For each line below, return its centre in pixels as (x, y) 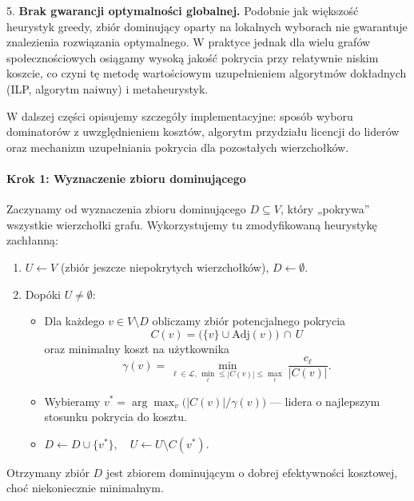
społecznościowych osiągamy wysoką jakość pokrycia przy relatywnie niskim (193, 57)
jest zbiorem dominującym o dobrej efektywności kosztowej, (252, 472)
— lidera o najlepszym (325, 401)
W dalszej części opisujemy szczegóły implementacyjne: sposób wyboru (180, 115)
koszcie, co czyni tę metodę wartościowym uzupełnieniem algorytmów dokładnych (207, 73)
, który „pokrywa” (325, 209)
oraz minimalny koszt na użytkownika (137, 348)
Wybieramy (72, 401)
